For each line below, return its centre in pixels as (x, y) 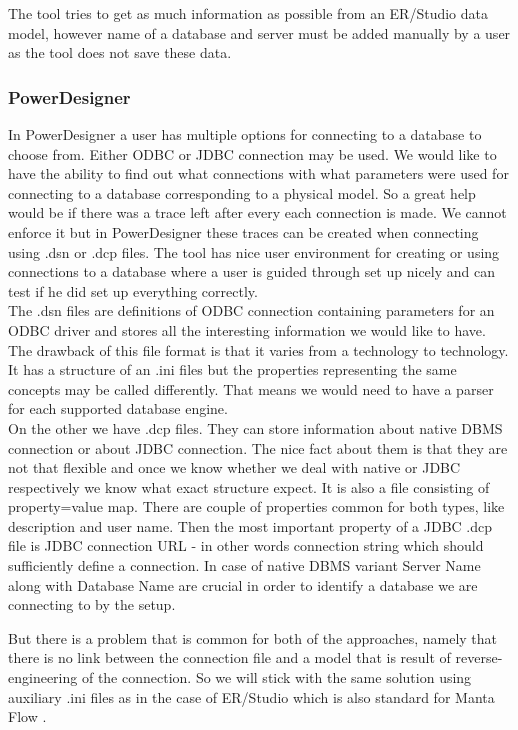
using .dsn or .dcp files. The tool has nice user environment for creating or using (254, 251)
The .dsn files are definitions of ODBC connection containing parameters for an (251, 310)
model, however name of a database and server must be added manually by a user (259, 32)
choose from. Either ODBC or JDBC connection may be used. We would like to (252, 153)
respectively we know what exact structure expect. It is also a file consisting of (249, 486)
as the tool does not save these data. (120, 52)
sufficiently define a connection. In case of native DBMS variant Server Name (244, 565)
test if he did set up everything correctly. (133, 290)
